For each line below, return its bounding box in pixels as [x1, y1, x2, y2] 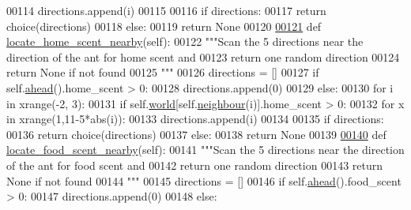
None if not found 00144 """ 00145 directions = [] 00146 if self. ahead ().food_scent [6, 172, 402, 189]
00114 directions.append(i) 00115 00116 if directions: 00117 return [6, 2, 326, 18]
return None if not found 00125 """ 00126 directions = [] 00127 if [6, 64, 319, 81]
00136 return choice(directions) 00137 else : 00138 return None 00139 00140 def [6, 126, 386, 142]
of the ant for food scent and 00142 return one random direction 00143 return [6, 156, 383, 173]
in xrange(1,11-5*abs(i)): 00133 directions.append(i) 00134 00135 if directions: [6, 111, 384, 127]
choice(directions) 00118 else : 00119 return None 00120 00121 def [6, 17, 322, 34]
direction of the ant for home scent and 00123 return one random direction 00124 [6, 48, 400, 65]
